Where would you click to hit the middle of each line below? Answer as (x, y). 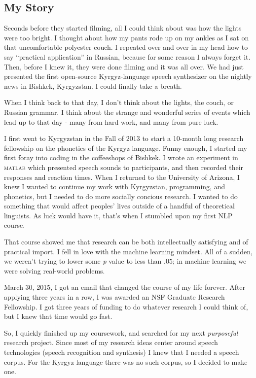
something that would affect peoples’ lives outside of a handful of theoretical (119, 206)
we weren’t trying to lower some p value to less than (83, 261)
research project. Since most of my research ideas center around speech (111, 342)
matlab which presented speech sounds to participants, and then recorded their (124, 167)
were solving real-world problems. (55, 270)
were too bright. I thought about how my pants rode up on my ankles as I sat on (127, 37)
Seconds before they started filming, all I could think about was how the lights (123, 28)
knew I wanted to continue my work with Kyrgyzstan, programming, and (115, 187)
